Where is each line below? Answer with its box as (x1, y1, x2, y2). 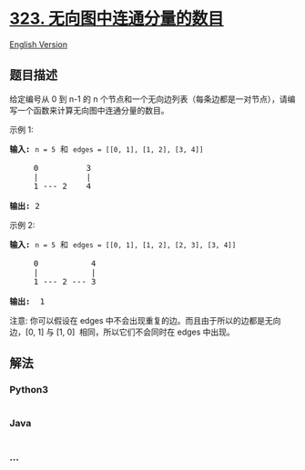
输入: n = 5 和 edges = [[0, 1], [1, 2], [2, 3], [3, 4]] (9, 239, 237, 250)
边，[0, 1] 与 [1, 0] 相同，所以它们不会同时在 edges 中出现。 (9, 326, 235, 337)
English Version (9, 38, 68, 50)
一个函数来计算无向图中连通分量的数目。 (16, 105, 169, 115)
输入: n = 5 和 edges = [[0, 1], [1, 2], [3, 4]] (9, 144, 204, 155)
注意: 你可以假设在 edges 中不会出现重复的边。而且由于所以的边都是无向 (9, 315, 281, 325)
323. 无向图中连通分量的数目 (9, 8, 225, 29)
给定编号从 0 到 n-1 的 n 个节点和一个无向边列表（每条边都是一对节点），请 (9, 93, 289, 105)
